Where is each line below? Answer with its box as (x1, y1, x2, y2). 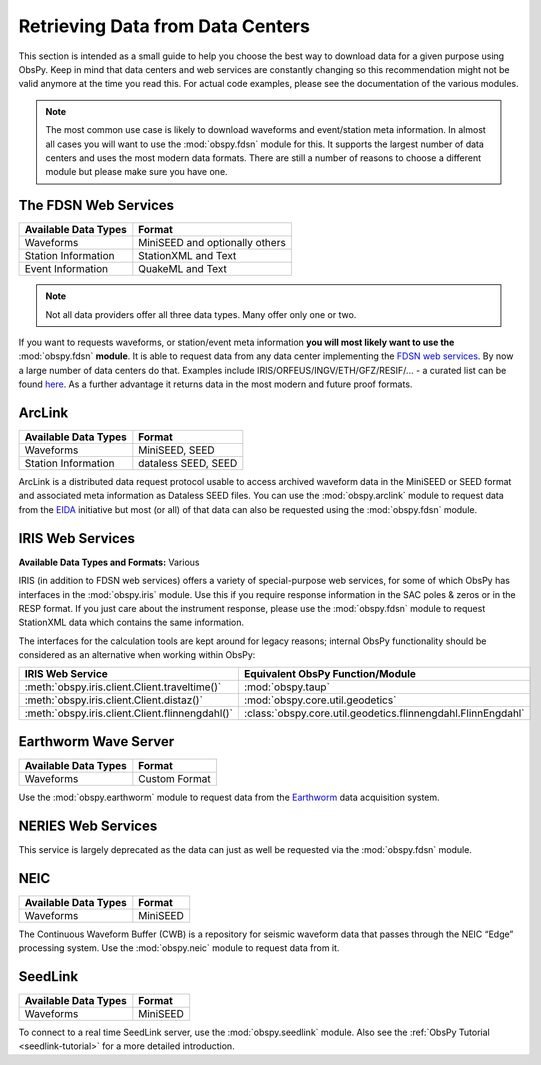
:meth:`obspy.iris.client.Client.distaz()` (24, 693, 204, 707)
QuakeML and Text (138, 262, 227, 276)
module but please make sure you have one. (45, 166, 229, 178)
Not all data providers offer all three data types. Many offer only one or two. (45, 308, 357, 320)
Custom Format (138, 771, 211, 785)
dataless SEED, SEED (138, 456, 238, 470)
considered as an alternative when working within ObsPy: (18, 649, 256, 661)
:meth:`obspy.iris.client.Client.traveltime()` (24, 680, 222, 694)
